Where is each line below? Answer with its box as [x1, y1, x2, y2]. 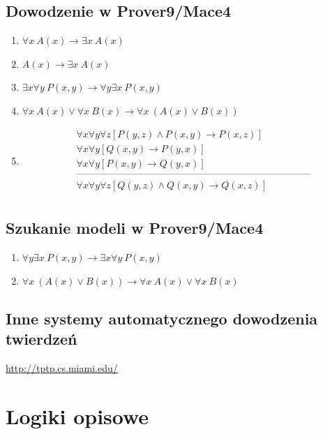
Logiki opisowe [6, 401, 149, 430]
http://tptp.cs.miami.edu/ [6, 360, 118, 375]
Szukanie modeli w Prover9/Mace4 [6, 217, 264, 239]
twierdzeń [6, 327, 77, 349]
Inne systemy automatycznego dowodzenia [6, 307, 318, 329]
